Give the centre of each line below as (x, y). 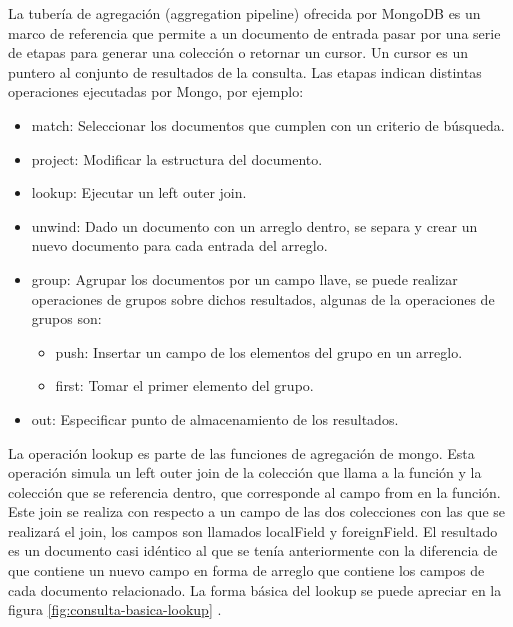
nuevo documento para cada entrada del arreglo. (179, 245)
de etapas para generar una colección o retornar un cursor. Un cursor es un (238, 52)
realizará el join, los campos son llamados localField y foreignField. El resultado (253, 530)
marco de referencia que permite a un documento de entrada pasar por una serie (254, 32)
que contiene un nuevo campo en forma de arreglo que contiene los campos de (246, 570)
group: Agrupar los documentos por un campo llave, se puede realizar (244, 278)
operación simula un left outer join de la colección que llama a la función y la (245, 472)
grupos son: (66, 318)
